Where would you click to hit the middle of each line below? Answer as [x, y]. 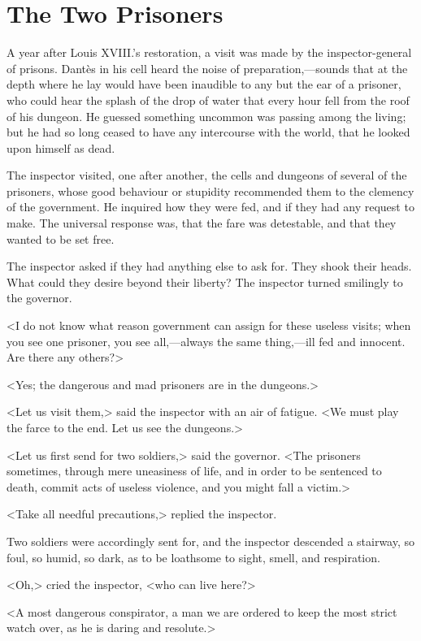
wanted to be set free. [61, 238]
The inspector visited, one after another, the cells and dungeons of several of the [207, 175]
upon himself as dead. [61, 147]
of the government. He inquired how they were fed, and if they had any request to [210, 207]
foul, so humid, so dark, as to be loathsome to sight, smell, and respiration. [193, 557]
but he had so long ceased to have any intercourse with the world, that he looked [208, 132]
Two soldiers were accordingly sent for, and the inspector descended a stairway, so [211, 541]
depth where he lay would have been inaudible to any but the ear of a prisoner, [204, 84]
